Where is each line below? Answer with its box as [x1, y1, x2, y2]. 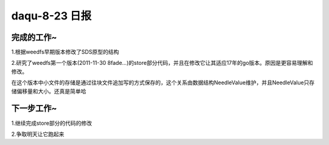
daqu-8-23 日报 [11, 9, 92, 22]
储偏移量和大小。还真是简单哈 [11, 87, 87, 95]
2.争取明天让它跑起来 [11, 130, 65, 138]
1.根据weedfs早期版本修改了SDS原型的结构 [11, 49, 119, 56]
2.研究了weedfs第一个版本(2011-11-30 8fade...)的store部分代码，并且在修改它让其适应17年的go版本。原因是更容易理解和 [11, 59, 313, 67]
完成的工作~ [11, 32, 57, 42]
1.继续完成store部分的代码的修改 [11, 119, 93, 127]
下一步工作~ [11, 103, 57, 113]
